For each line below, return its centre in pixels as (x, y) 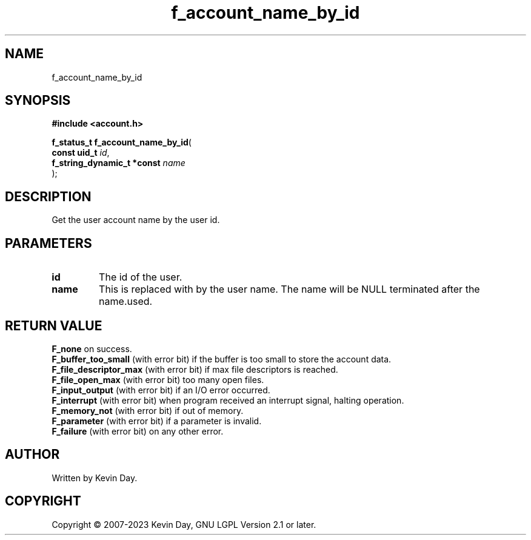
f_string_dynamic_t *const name (119, 163)
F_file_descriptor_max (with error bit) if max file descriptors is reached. (195, 369)
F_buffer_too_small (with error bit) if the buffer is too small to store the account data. (222, 359)
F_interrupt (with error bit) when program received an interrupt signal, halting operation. (228, 400)
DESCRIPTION (48, 196)
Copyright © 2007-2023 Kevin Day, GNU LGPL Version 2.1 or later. (184, 524)
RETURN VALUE (54, 325)
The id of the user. (141, 277)
